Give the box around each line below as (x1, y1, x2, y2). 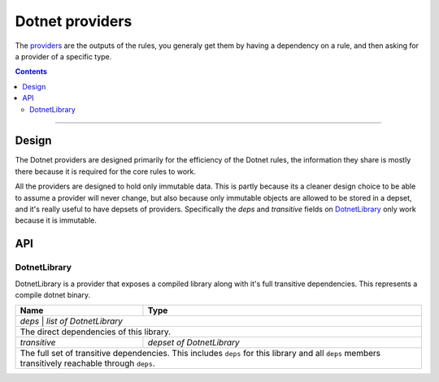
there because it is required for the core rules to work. (15, 167, 197, 176)
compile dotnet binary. (15, 289, 91, 300)
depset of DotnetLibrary (147, 337, 240, 349)
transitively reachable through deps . (20, 358, 155, 369)
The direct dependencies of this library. (20, 326, 171, 337)
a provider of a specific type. (15, 51, 112, 61)
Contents (15, 67, 48, 76)
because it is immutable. (15, 215, 97, 225)
